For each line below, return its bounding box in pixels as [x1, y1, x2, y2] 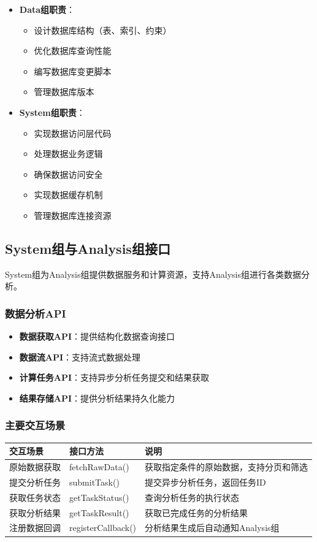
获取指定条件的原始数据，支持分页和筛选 [145, 460, 308, 473]
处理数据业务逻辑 [34, 147, 103, 160]
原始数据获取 [9, 460, 61, 473]
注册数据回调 [9, 521, 61, 534]
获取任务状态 [9, 490, 61, 503]
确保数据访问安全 [34, 167, 103, 180]
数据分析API [5, 305, 66, 321]
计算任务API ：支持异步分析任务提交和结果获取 [19, 371, 210, 384]
